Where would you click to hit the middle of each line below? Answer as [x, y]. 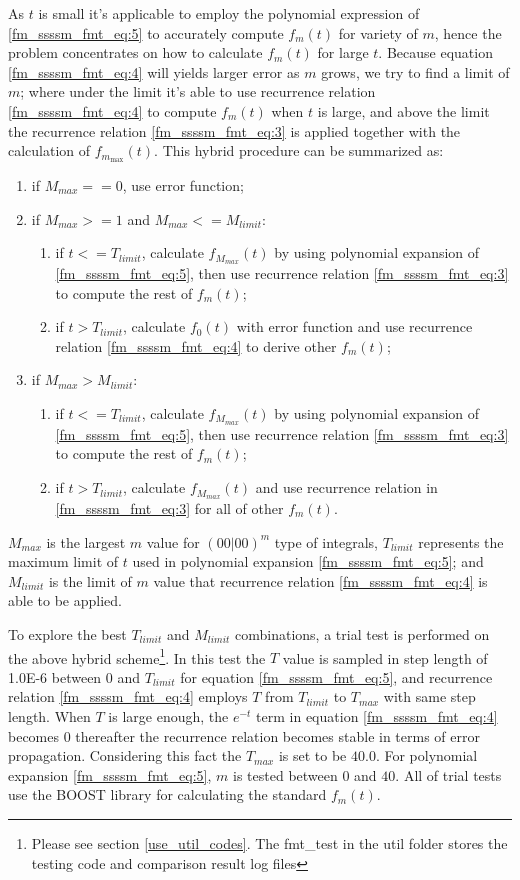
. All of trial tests [448, 774]
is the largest [86, 541]
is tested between [285, 774]
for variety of [378, 32]
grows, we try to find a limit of [415, 71]
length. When [49, 715]
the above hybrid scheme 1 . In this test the [137, 656]
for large [343, 52]
